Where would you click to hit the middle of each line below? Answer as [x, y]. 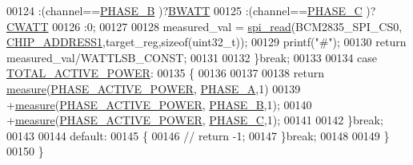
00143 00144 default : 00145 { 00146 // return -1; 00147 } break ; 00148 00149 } [198, 135]
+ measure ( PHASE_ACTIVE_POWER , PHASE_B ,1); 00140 [159, 104]
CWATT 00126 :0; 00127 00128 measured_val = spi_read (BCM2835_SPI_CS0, [204, 26]
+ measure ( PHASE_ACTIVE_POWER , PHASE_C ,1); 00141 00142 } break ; [195, 120]
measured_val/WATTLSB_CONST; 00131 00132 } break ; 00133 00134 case [192, 57]
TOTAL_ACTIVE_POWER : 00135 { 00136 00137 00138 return [165, 73]
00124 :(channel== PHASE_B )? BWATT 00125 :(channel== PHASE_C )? [191, 10]
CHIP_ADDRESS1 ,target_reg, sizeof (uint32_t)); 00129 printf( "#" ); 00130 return [206, 42]
